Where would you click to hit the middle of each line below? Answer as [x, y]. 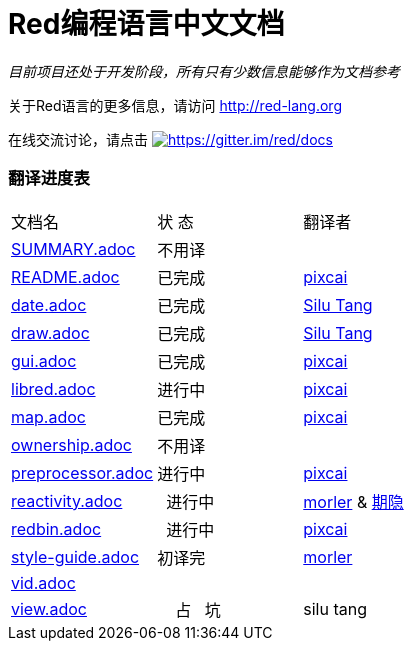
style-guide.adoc [75, 556]
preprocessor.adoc [82, 472]
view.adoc [49, 608]
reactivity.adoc [67, 500]
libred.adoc [53, 388]
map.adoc [48, 416]
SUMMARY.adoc [73, 248]
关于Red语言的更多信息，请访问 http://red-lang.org [175, 105]
